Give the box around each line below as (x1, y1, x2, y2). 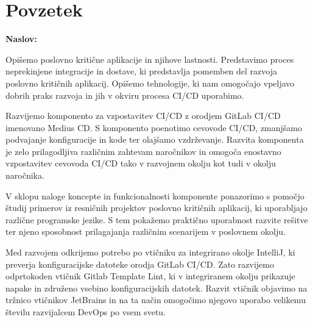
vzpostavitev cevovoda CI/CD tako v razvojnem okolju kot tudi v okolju (5, 157, 276, 170)
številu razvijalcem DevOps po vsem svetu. (5, 306, 166, 318)
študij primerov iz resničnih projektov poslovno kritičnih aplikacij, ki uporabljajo (5, 201, 308, 214)
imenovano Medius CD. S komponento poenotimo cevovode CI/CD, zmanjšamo (5, 121, 303, 134)
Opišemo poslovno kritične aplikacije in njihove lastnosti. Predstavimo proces (5, 52, 294, 65)
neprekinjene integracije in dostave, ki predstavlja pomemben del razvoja (5, 65, 277, 77)
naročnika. (5, 169, 44, 182)
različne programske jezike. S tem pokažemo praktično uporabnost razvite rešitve (5, 213, 308, 226)
